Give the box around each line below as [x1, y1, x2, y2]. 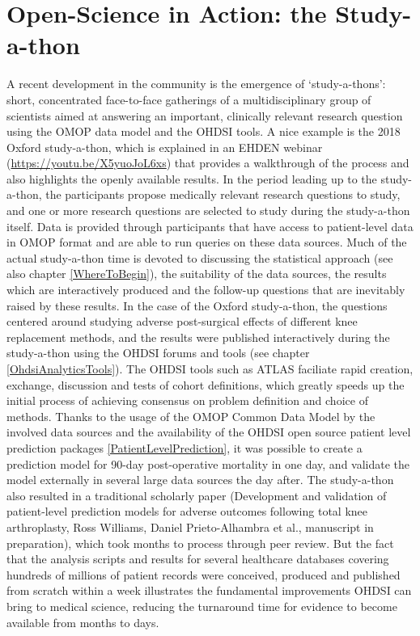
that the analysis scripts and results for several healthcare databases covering [6, 550, 389, 567]
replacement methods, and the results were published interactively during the [6, 328, 390, 345]
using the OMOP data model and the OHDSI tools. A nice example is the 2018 [6, 123, 401, 140]
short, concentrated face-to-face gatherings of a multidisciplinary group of [6, 91, 371, 107]
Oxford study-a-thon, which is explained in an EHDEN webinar [6, 138, 323, 155]
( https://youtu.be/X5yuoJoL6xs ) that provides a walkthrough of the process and [6, 154, 409, 171]
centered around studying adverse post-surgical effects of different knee [6, 313, 358, 330]
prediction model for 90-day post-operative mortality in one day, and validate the [6, 455, 410, 472]
